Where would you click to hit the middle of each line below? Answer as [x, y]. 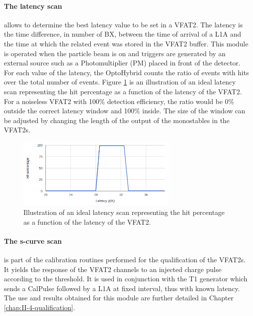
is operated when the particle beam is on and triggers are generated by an [115, 53]
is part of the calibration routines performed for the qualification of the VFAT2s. [125, 259]
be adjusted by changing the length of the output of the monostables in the [117, 120]
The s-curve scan [33, 241]
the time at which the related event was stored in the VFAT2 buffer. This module [126, 43]
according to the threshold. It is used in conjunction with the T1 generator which [126, 279]
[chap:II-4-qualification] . [40, 307]
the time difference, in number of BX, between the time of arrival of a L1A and [123, 34]
